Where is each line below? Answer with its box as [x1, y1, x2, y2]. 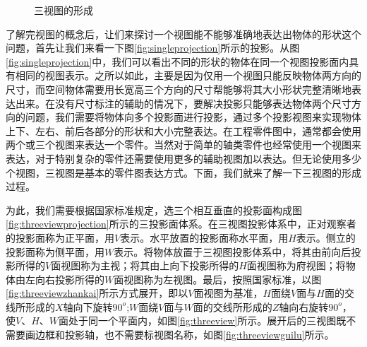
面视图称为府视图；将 [246, 258, 346, 273]
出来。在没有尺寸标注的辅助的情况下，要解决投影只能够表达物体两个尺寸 [15, 95, 351, 110]
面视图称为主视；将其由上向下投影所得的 [51, 258, 239, 273]
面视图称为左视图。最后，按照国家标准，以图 [114, 271, 322, 286]
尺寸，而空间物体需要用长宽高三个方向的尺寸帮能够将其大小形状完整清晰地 [6, 81, 351, 96]
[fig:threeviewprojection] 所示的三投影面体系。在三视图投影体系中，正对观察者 [6, 216, 356, 231]
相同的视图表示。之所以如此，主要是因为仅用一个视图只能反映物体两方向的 [15, 68, 361, 83]
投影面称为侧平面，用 [6, 244, 104, 259]
